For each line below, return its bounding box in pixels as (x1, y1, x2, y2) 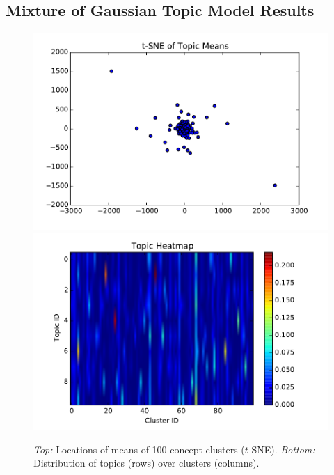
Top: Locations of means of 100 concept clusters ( (33, 442, 245, 456)
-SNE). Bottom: (248, 442, 315, 456)
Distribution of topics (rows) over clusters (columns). (33, 455, 260, 470)
